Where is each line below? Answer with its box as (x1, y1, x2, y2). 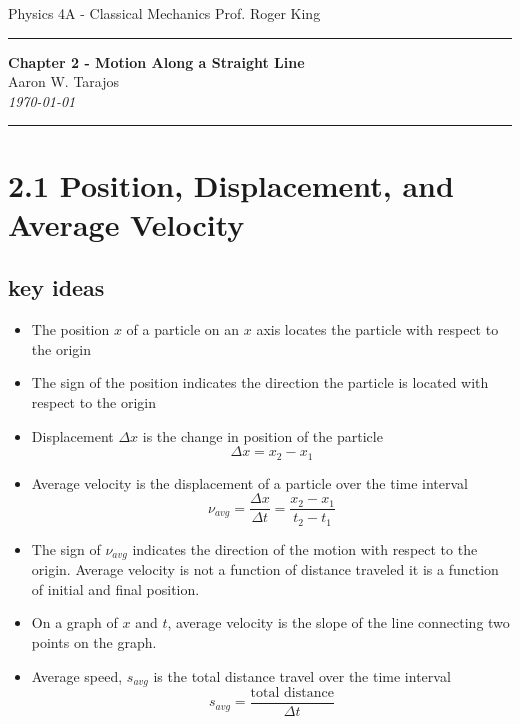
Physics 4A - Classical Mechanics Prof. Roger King (8, 3, 321, 23)
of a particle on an (126, 319, 240, 340)
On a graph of (31, 612, 118, 633)
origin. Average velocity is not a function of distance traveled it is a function (31, 559, 499, 580)
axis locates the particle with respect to (256, 319, 499, 340)
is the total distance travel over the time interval (153, 665, 451, 686)
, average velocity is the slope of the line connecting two (167, 612, 510, 633)
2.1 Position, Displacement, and (8, 164, 454, 205)
